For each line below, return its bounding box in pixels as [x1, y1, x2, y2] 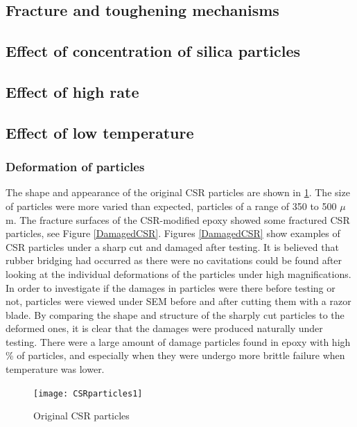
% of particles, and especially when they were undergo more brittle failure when [6, 348, 345, 363]
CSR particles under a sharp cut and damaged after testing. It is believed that [6, 239, 339, 254]
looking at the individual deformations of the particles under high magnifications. [6, 266, 351, 281]
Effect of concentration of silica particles [6, 40, 301, 62]
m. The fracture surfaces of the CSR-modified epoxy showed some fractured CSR [6, 212, 350, 227]
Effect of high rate [6, 80, 139, 102]
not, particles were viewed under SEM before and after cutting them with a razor [6, 294, 351, 308]
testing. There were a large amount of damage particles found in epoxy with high [6, 334, 351, 349]
